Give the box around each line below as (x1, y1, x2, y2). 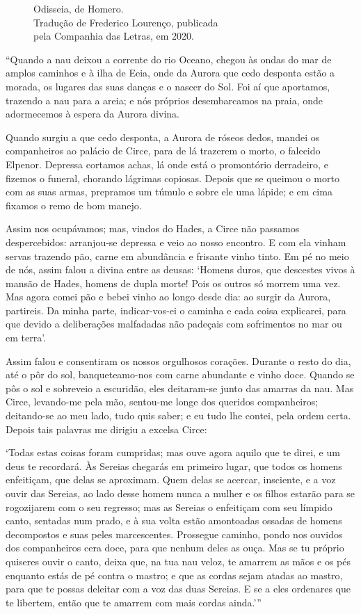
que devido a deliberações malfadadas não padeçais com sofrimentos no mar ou (6, 316, 342, 331)
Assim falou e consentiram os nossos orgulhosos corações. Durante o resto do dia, (6, 353, 351, 368)
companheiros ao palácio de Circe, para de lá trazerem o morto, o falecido (6, 143, 321, 158)
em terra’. (6, 330, 47, 345)
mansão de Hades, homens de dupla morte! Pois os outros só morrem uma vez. (6, 275, 341, 290)
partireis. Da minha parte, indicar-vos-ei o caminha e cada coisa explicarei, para (6, 302, 346, 317)
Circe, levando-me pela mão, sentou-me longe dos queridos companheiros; (6, 394, 319, 409)
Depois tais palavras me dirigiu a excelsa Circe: (6, 421, 207, 436)
